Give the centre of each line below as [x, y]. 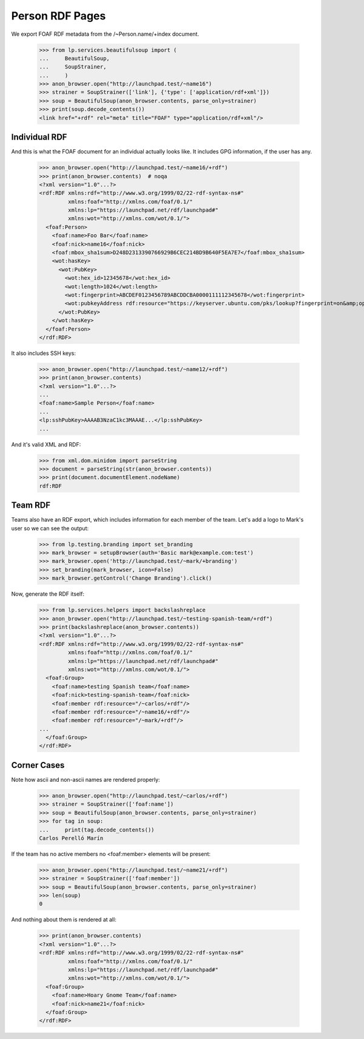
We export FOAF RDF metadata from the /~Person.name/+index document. [105, 34]
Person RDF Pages [59, 16]
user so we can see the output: [50, 528]
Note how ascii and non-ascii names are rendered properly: [86, 779]
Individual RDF [39, 137]
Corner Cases [38, 765]
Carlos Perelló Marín [71, 838]
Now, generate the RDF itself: [48, 594]
